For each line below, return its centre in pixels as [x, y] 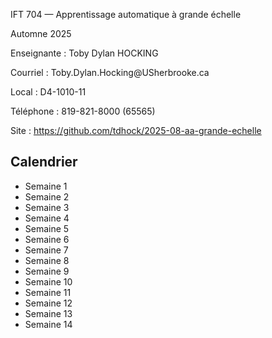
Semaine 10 [48, 281]
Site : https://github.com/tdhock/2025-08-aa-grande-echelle [136, 130]
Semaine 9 [47, 271]
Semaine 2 [47, 196]
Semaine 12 [48, 303]
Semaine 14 [48, 324]
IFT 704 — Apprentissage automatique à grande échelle [126, 14]
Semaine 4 [47, 218]
